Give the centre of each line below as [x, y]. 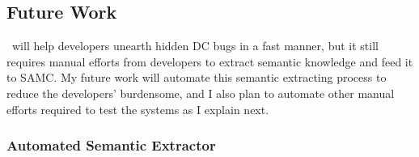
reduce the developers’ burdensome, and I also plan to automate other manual [201, 93]
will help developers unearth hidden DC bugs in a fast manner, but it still [195, 46]
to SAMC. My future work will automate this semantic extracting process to [197, 77]
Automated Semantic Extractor [111, 145]
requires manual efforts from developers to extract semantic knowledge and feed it [210, 61]
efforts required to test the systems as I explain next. [138, 109]
